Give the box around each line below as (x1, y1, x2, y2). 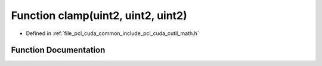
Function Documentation (11, 45, 106, 55)
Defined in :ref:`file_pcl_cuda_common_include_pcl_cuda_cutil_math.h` (26, 30, 199, 37)
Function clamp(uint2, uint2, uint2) (11, 9, 187, 22)
